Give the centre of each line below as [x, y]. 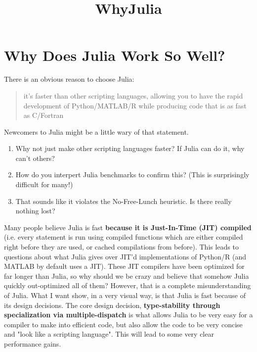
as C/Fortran [43, 115]
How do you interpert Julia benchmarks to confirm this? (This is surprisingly [132, 175]
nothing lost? [35, 211]
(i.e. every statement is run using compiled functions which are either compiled [124, 237]
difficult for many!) [44, 184]
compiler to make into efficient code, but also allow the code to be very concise [123, 324]
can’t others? [35, 158]
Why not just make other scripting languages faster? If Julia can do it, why [130, 148]
